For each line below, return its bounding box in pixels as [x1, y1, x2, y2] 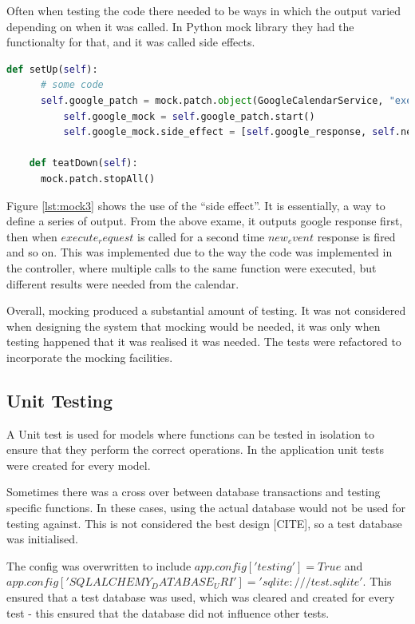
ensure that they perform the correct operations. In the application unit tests [6, 441, 385, 458]
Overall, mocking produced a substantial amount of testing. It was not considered [6, 302, 406, 319]
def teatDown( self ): [29, 157, 138, 169]
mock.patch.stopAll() [40, 173, 156, 185]
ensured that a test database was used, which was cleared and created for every [6, 589, 395, 606]
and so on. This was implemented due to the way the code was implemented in [6, 244, 393, 260]
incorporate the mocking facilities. [6, 348, 173, 365]
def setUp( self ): [6, 63, 98, 75]
